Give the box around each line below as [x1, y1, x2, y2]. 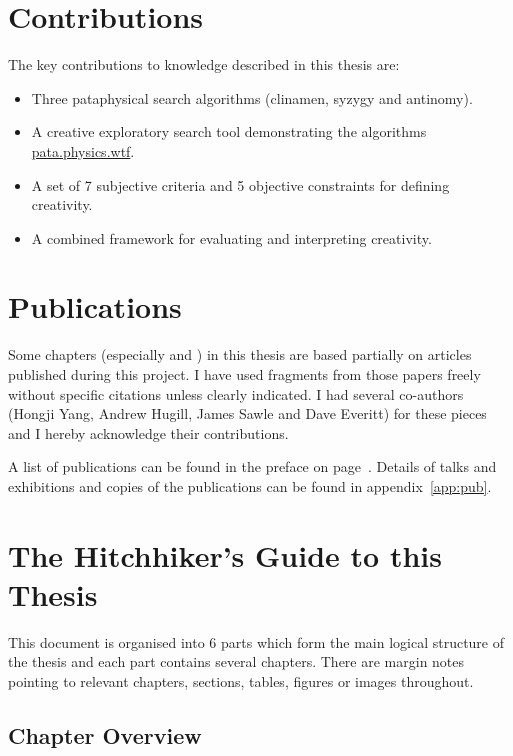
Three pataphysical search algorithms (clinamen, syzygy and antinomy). [31, 87, 473, 108]
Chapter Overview [8, 720, 202, 751]
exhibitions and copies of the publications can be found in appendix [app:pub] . [8, 475, 492, 496]
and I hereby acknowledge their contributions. [8, 422, 289, 443]
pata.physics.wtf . [31, 140, 135, 161]
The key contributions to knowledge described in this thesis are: [8, 54, 400, 75]
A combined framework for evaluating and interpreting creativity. [31, 227, 432, 248]
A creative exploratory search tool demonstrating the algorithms [31, 121, 427, 142]
